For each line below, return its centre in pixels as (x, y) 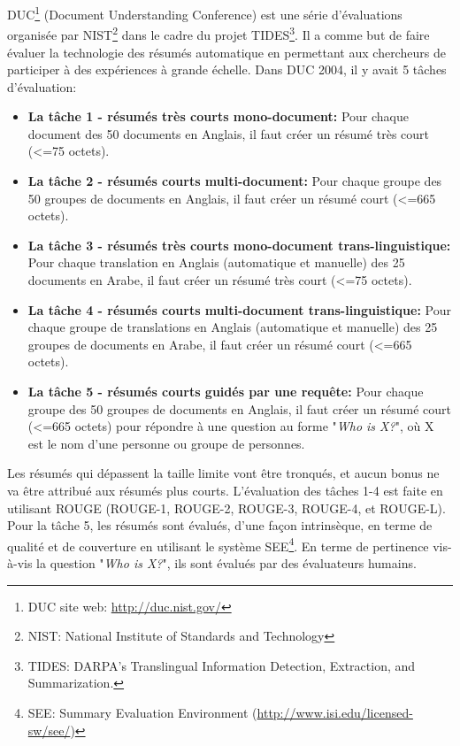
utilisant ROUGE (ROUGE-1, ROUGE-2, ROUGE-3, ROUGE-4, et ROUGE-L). (226, 508)
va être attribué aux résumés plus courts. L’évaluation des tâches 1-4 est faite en (225, 490)
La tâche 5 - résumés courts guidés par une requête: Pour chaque (226, 391)
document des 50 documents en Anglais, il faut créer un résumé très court (229, 133)
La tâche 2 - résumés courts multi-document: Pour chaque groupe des (235, 181)
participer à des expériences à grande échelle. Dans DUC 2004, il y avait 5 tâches (227, 69)
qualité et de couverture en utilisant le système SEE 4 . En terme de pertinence (218, 544)
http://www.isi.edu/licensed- (335, 712)
